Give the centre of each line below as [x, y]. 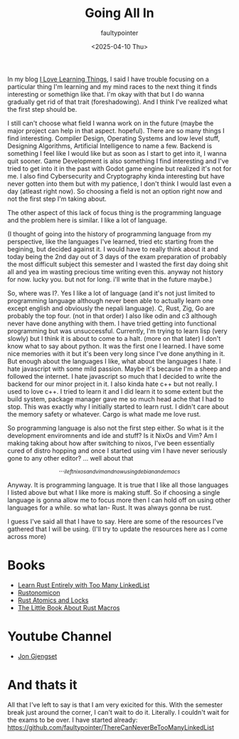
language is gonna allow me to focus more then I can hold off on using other [119, 500]
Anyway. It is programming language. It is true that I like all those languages [118, 485]
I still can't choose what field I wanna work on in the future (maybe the [111, 123]
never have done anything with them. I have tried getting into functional [112, 323]
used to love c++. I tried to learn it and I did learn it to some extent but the [115, 391]
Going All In [119, 13]
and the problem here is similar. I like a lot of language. [87, 220]
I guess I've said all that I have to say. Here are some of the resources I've [116, 521]
